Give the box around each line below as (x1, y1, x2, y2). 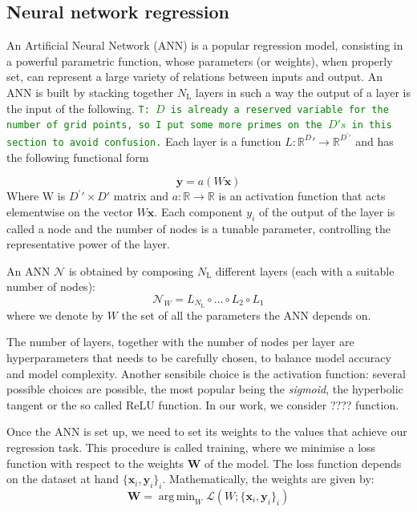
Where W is (6, 187, 66, 204)
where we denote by (6, 306, 103, 323)
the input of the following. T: (6, 99, 150, 116)
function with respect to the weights (6, 454, 184, 471)
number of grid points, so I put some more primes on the (6, 119, 322, 131)
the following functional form (6, 148, 149, 165)
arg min (158, 490, 195, 502)
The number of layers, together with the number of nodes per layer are (6, 333, 354, 350)
